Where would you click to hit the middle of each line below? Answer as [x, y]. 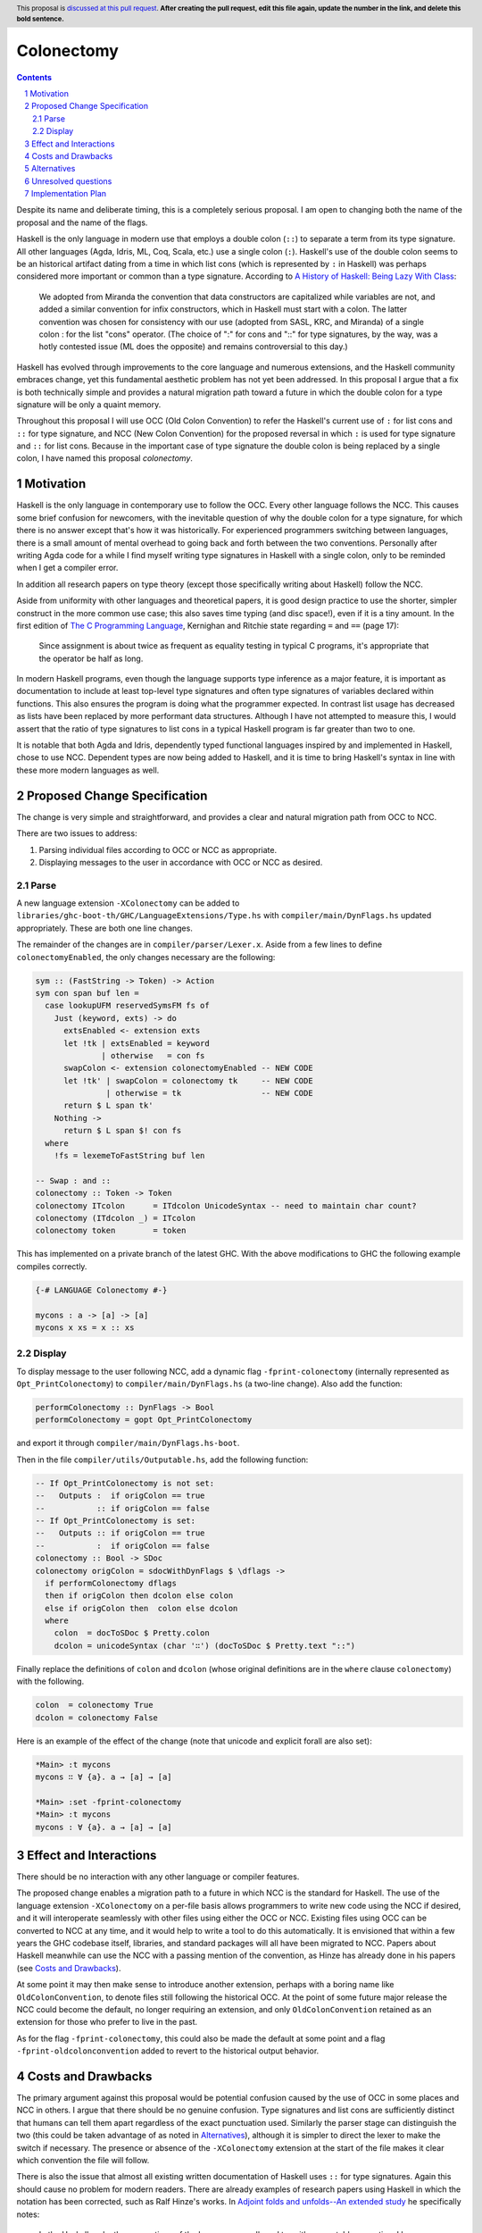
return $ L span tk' [108, 1106]
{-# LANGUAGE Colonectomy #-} [101, 1290]
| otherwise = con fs [153, 1055]
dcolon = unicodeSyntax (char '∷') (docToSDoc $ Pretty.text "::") [205, 1645]
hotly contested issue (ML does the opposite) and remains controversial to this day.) [193, 347]
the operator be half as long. [91, 658]
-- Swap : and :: [73, 1180]
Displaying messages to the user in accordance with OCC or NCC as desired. [181, 862]
